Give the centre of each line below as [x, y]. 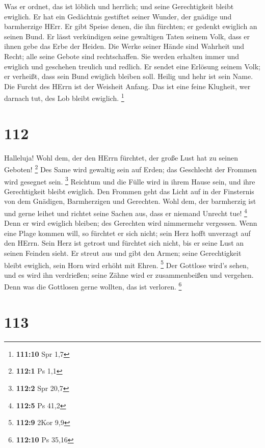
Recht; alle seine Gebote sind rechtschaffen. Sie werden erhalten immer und [122, 56]
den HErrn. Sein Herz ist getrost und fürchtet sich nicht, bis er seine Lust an [124, 243]
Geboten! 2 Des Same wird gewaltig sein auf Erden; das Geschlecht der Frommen [130, 168]
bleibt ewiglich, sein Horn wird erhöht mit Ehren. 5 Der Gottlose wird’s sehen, [126, 264]
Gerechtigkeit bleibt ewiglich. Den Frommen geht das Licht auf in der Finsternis [129, 191]
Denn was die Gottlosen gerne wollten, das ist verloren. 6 [93, 286]
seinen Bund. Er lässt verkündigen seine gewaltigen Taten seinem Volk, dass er [127, 36]
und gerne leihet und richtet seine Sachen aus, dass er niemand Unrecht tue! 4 [126, 212]
